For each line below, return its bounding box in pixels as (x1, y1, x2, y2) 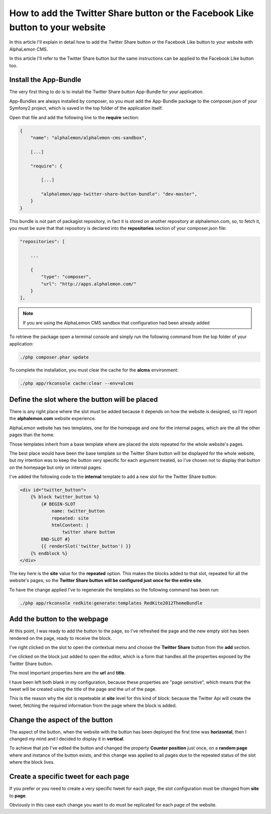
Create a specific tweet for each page (9, 772, 130, 781)
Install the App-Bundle (9, 75, 81, 84)
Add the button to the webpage (9, 615, 109, 623)
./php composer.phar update (20, 354, 89, 360)
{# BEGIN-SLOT (41, 501, 76, 507)
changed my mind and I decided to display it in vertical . (9, 736, 125, 742)
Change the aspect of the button (9, 715, 113, 724)
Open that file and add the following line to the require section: (9, 114, 140, 120)
